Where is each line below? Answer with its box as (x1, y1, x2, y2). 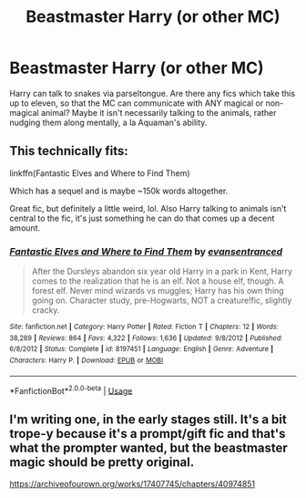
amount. (9, 222, 41, 233)
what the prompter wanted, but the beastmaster (9, 440, 289, 455)
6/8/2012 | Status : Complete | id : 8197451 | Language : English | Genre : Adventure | (9, 345, 274, 354)
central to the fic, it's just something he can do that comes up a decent (9, 213, 275, 223)
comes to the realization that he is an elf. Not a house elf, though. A (31, 275, 284, 286)
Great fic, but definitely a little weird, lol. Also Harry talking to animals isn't (9, 202, 287, 213)
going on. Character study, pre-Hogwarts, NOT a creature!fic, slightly (31, 295, 292, 306)
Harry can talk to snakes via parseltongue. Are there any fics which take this (9, 88, 296, 99)
